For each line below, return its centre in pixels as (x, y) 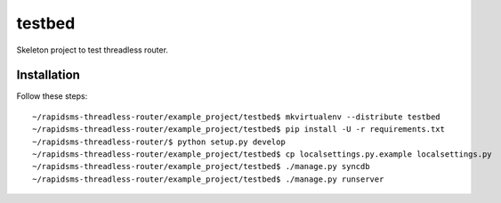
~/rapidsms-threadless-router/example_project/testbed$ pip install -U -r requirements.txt (238, 130)
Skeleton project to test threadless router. (93, 50)
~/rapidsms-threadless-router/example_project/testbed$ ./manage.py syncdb (201, 166)
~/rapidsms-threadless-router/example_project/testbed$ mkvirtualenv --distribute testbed (236, 117)
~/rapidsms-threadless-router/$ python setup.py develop (159, 142)
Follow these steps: (52, 96)
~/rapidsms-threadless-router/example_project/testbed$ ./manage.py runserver (208, 179)
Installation (48, 75)
